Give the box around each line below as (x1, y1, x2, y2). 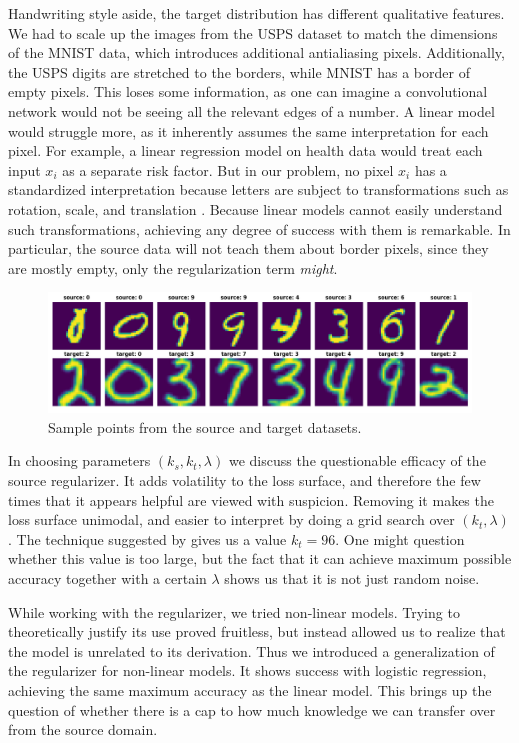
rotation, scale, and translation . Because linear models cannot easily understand (8, 198, 503, 219)
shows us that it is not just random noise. (224, 567, 480, 588)
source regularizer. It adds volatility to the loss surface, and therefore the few (8, 470, 481, 490)
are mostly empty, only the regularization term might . (8, 257, 338, 278)
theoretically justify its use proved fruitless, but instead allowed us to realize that (8, 621, 506, 642)
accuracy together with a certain (8, 567, 207, 588)
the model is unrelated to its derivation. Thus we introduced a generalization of (8, 640, 495, 661)
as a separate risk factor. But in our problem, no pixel (62, 159, 394, 180)
